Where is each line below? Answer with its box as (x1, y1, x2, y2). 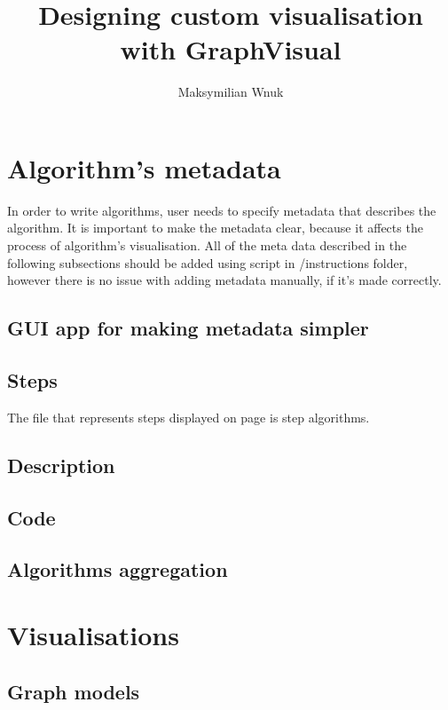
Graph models (7, 677, 140, 705)
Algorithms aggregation (7, 556, 228, 583)
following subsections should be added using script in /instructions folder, (7, 253, 408, 272)
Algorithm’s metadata (7, 149, 281, 185)
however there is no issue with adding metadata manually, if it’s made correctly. (7, 271, 442, 289)
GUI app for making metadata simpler (7, 314, 369, 342)
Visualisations (7, 616, 179, 652)
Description (7, 451, 115, 478)
